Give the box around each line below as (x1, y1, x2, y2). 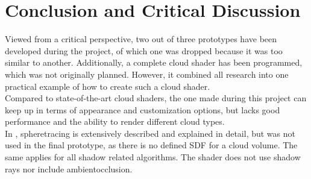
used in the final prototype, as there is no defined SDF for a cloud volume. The (5, 139, 298, 151)
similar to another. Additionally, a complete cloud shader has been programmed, (5, 56, 303, 69)
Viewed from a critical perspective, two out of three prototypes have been (5, 33, 277, 45)
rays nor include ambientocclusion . (5, 162, 133, 175)
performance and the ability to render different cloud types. (5, 115, 225, 128)
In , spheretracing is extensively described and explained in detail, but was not (5, 127, 295, 139)
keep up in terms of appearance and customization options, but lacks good (5, 103, 280, 116)
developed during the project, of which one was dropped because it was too (5, 44, 283, 57)
